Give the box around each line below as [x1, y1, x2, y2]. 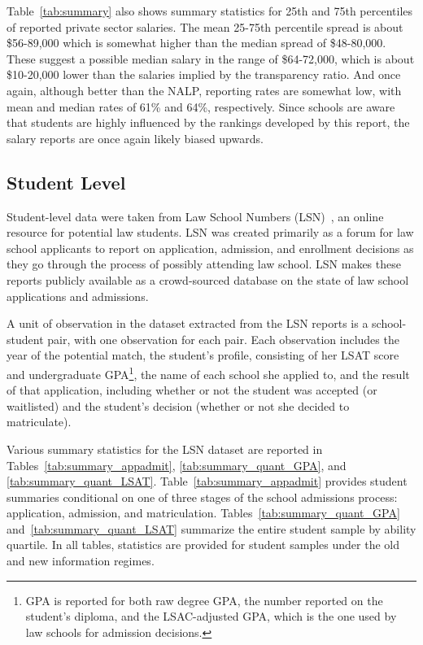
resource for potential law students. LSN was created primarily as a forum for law [7, 224, 414, 241]
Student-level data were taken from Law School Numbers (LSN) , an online [7, 207, 384, 224]
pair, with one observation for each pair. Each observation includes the [47, 330, 399, 347]
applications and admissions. [7, 287, 149, 304]
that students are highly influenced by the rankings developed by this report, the [7, 114, 410, 131]
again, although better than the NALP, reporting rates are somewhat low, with [7, 81, 402, 98]
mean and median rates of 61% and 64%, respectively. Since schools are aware [7, 98, 395, 115]
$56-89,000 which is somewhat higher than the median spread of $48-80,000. [7, 34, 386, 51]
